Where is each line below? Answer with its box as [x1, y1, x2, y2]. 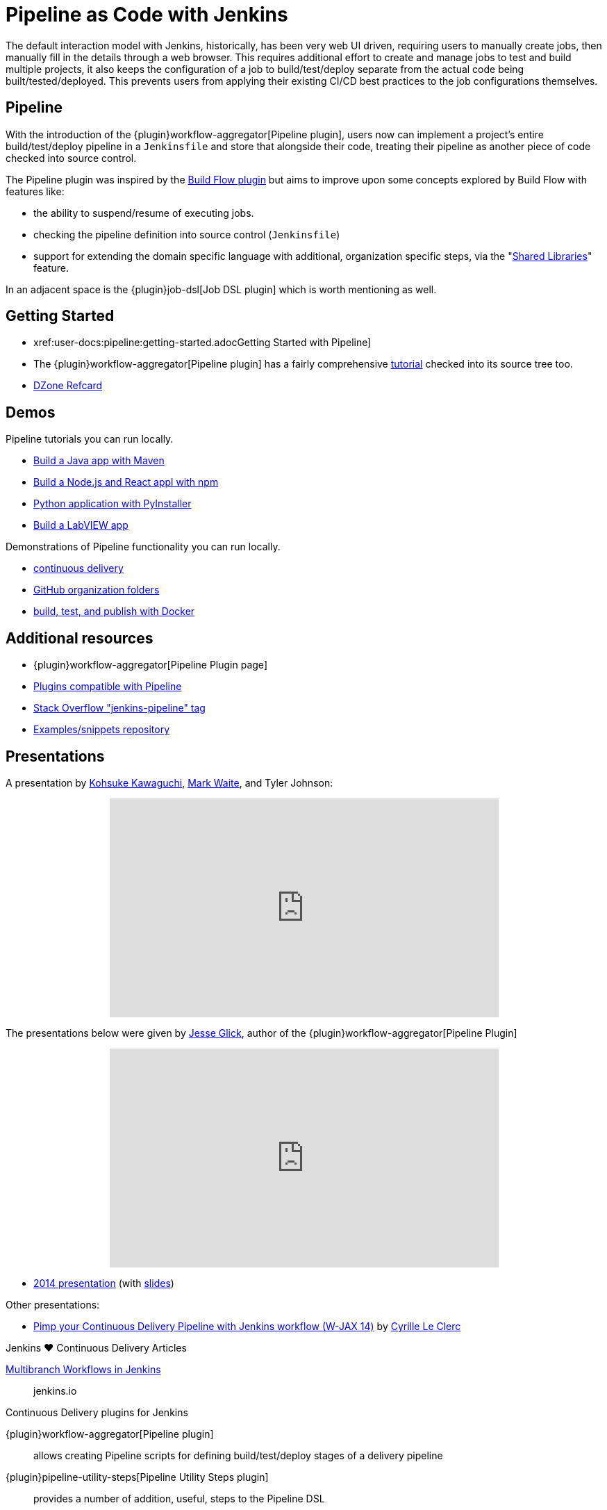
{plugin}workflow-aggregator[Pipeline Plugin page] [33, 659, 267, 671]
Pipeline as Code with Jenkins [6, 3, 288, 26]
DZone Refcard [33, 379, 103, 392]
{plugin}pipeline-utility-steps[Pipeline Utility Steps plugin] [6, 1470, 269, 1483]
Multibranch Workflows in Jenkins [6, 1363, 161, 1375]
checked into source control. [6, 151, 137, 164]
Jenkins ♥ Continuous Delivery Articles [6, 1341, 187, 1354]
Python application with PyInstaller [33, 498, 192, 510]
